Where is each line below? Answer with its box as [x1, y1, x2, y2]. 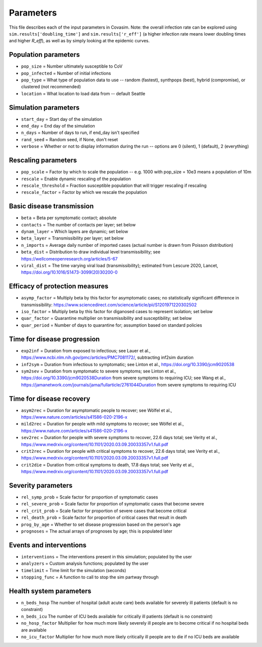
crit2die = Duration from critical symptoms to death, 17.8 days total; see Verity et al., [21, 462, 194, 467]
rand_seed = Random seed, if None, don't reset [21, 136, 118, 142]
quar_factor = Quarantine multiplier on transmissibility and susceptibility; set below [21, 315, 192, 321]
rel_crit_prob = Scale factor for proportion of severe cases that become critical [21, 508, 187, 514]
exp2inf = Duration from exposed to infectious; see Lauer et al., [21, 348, 151, 353]
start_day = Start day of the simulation [21, 116, 102, 122]
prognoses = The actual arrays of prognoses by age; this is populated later [21, 528, 172, 534]
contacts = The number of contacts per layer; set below [21, 222, 136, 227]
